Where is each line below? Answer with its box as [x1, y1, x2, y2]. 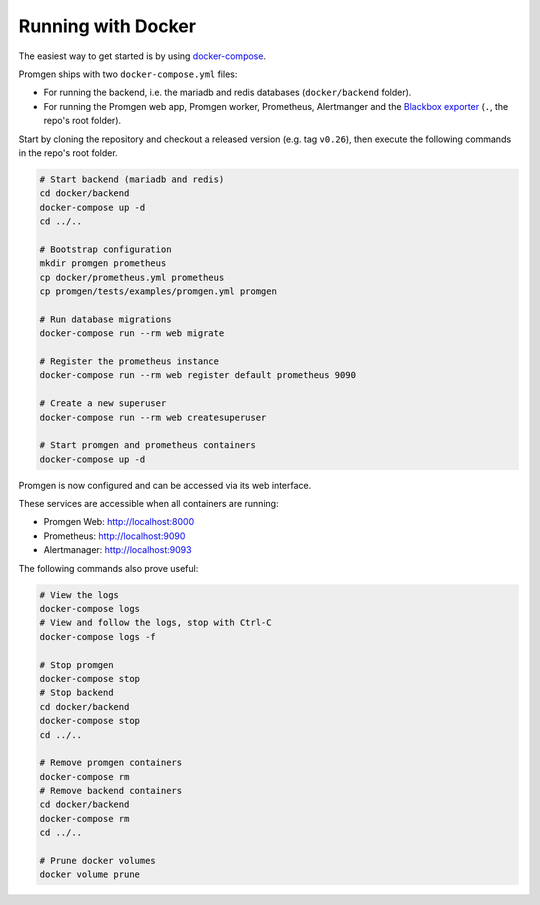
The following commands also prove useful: [18, 562, 199, 574]
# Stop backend [39, 687, 114, 699]
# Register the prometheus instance [39, 355, 220, 367]
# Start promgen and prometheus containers [39, 440, 257, 451]
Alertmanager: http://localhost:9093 [43, 544, 192, 556]
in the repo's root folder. [18, 146, 119, 159]
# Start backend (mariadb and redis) [39, 173, 225, 185]
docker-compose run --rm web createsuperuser [39, 411, 267, 423]
